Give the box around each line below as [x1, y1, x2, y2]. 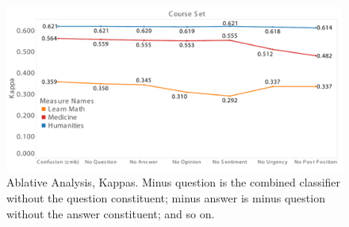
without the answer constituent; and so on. [6, 205, 215, 221]
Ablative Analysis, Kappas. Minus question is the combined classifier [6, 174, 341, 190]
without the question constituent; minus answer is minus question [6, 190, 325, 206]
